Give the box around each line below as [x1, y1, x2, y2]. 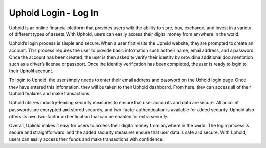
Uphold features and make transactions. [9, 91, 91, 97]
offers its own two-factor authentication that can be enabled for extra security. [9, 114, 168, 119]
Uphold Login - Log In [9, 7, 99, 18]
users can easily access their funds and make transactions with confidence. [9, 136, 164, 142]
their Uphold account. [9, 68, 54, 74]
